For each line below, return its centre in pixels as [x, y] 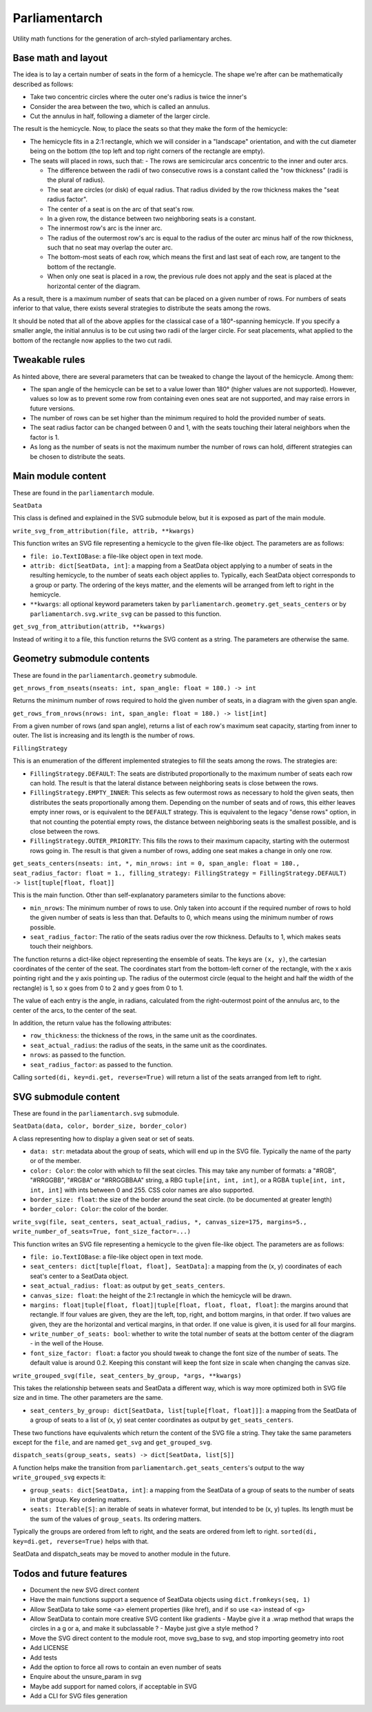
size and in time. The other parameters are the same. [88, 1398]
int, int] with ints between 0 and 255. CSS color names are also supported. [142, 1190]
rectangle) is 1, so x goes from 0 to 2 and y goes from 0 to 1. [98, 988]
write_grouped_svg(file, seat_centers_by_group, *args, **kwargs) [127, 1375]
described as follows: [43, 84]
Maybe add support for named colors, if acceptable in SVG [114, 1686]
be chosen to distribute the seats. [77, 456]
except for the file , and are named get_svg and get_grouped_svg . [113, 1442]
